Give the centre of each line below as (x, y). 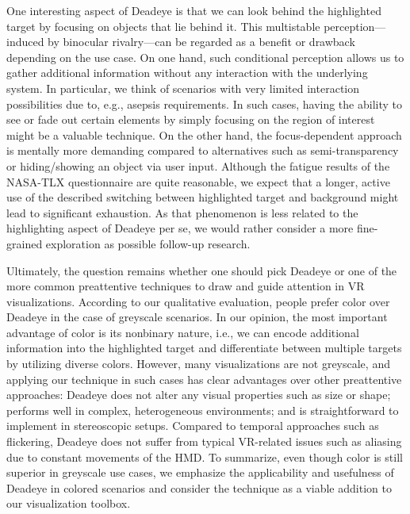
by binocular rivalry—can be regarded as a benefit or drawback (201, 42)
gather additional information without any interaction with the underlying (187, 73)
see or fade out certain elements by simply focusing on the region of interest (191, 119)
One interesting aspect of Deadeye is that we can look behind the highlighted (194, 10)
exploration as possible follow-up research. (148, 243)
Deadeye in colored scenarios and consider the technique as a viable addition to (199, 487)
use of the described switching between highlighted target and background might (203, 197)
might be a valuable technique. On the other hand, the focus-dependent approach (204, 134)
